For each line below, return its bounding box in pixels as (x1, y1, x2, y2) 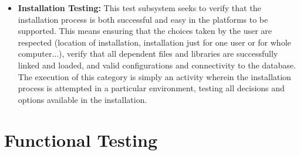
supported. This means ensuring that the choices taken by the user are (18, 25, 272, 37)
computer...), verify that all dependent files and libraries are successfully (18, 47, 278, 60)
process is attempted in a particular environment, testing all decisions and (18, 82, 285, 94)
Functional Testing (4, 128, 158, 151)
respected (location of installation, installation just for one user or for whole (18, 36, 291, 48)
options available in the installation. (18, 93, 147, 105)
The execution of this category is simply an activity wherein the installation (18, 70, 291, 82)
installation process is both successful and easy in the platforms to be (18, 13, 268, 25)
